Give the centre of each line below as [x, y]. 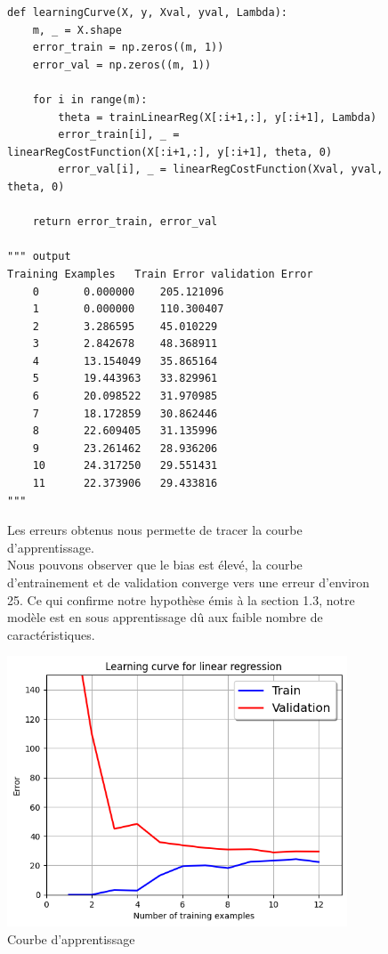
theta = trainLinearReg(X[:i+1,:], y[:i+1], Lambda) [218, 117]
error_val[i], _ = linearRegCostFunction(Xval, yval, [221, 170]
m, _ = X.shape [77, 30]
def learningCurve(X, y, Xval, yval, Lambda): [147, 12]
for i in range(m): [90, 99]
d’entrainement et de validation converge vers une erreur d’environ [189, 582]
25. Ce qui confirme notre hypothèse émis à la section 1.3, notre [181, 599]
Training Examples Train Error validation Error [160, 274]
